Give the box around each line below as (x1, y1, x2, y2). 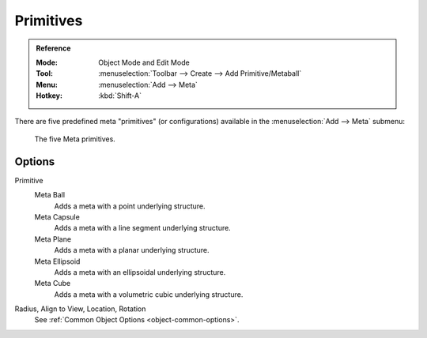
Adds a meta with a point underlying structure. (54, 201, 206, 211)
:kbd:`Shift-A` (98, 91, 142, 100)
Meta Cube (34, 279, 71, 288)
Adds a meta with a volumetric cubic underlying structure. (54, 289, 244, 299)
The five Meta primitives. (34, 134, 116, 144)
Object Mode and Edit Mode (98, 58, 190, 67)
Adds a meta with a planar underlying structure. (54, 246, 210, 255)
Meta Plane (34, 234, 71, 244)
